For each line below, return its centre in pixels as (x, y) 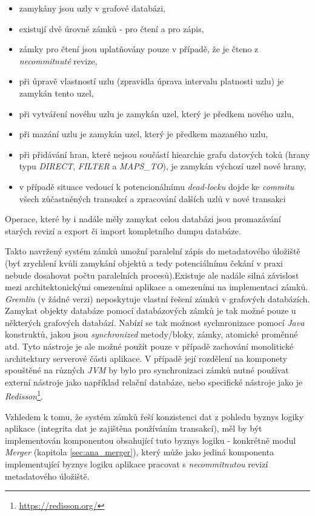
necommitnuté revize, (58, 60)
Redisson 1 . (24, 395)
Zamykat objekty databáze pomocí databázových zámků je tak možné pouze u (151, 311)
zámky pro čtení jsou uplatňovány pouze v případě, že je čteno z (139, 49)
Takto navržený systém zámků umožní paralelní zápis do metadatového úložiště (153, 251)
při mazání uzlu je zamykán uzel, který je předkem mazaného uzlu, (144, 134)
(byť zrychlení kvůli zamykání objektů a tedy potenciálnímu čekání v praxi (144, 263)
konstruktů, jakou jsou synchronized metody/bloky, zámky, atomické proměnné (151, 334)
